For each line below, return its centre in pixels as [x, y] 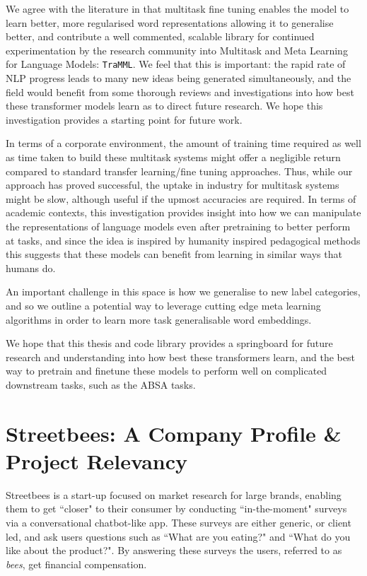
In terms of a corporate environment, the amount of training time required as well [183, 143]
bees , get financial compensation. [76, 564]
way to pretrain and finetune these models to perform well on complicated [167, 371]
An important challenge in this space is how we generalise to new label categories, [183, 292]
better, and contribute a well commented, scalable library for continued [160, 36]
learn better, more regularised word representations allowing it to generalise [170, 22]
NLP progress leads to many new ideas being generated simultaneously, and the [179, 78]
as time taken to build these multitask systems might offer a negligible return [173, 157]
